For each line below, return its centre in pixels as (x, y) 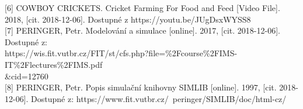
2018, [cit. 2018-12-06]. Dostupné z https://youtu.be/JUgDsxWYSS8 (128, 19)
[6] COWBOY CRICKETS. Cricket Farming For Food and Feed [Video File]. (142, 8)
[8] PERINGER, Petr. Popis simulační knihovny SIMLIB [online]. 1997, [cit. (141, 87)
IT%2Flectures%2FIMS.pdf (54, 64)
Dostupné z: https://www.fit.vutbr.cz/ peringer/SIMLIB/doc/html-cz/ (159, 98)
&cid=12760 (27, 76)
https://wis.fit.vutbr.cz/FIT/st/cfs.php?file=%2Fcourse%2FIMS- (121, 53)
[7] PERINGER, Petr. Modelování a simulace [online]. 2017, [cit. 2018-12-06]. (142, 30)
